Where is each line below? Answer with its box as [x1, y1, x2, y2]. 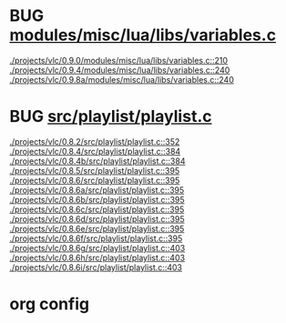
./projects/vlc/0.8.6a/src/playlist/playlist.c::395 [9, 184, 185, 196]
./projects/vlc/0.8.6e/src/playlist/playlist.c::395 [9, 223, 185, 234]
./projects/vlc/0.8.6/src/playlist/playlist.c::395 [9, 175, 180, 186]
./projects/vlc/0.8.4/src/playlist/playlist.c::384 [9, 146, 181, 156]
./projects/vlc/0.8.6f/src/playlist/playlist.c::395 [9, 233, 183, 244]
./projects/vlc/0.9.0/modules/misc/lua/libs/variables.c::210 [9, 55, 229, 66]
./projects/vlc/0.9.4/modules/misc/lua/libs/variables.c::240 [9, 65, 230, 76]
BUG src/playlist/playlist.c [9, 106, 212, 127]
